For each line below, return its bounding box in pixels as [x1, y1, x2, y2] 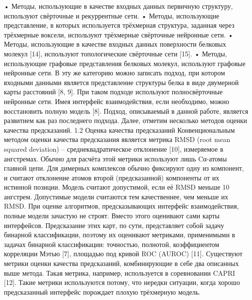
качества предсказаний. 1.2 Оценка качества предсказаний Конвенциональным [4, 124, 235, 135]
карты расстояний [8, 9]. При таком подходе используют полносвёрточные [4, 87, 223, 97]
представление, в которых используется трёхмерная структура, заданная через [4, 20, 235, 30]
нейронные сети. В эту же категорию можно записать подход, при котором [4, 68, 225, 78]
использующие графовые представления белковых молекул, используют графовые [4, 58, 246, 68]
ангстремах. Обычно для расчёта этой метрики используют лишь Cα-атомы [4, 153, 227, 163]
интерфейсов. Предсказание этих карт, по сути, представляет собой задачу [4, 220, 224, 230]
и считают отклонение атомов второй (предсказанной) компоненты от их [4, 172, 219, 182]
